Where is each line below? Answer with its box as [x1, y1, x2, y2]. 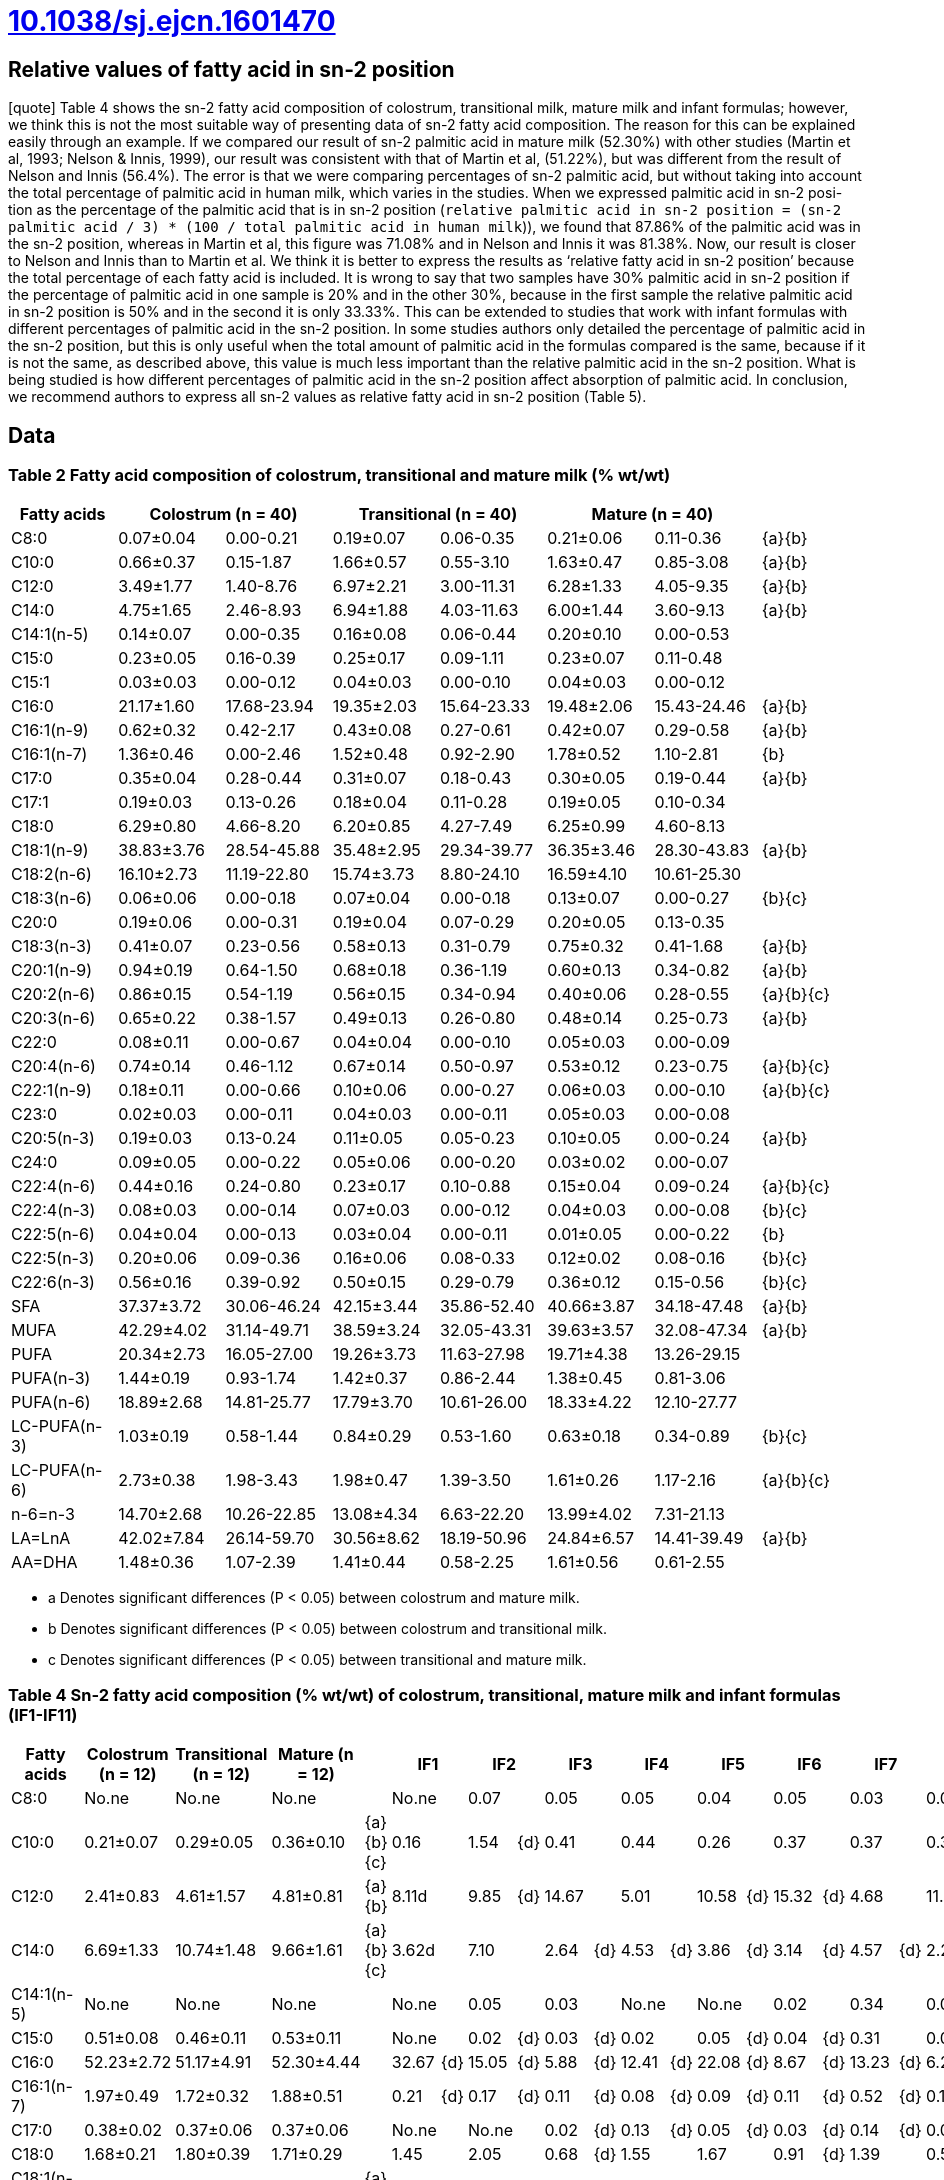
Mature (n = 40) [591, 504, 714, 525]
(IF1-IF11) [8, 1704, 78, 1725]
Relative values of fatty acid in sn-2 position [8, 56, 455, 82]
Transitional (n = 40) [358, 504, 518, 525]
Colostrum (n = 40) [149, 504, 298, 525]
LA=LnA [11, 1528, 71, 1549]
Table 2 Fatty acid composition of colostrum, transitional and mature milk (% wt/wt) [8, 465, 671, 486]
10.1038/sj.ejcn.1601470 [8, 4, 336, 38]
